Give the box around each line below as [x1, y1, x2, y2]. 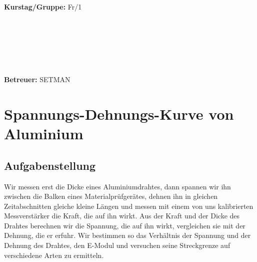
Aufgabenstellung [4, 157, 96, 173]
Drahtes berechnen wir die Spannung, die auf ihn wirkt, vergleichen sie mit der [4, 220, 245, 230]
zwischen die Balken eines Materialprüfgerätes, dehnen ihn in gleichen [4, 191, 218, 201]
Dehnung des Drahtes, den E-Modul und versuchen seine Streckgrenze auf [4, 240, 230, 250]
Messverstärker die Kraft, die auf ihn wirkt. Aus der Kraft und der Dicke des [4, 210, 240, 221]
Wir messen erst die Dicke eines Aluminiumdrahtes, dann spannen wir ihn [4, 181, 231, 191]
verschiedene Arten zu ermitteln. [4, 249, 104, 260]
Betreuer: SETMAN [4, 74, 70, 85]
